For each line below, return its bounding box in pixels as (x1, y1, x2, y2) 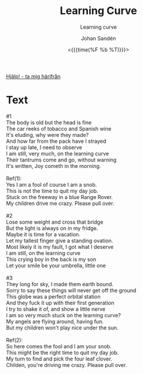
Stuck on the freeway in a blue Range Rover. (6, 193, 113, 200)
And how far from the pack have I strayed (6, 138, 107, 145)
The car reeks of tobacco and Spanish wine (6, 125, 111, 132)
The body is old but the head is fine (6, 119, 92, 126)
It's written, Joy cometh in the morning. (6, 162, 101, 169)
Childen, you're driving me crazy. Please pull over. (6, 361, 127, 368)
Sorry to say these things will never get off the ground (6, 287, 137, 294)
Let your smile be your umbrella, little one (6, 262, 106, 269)
